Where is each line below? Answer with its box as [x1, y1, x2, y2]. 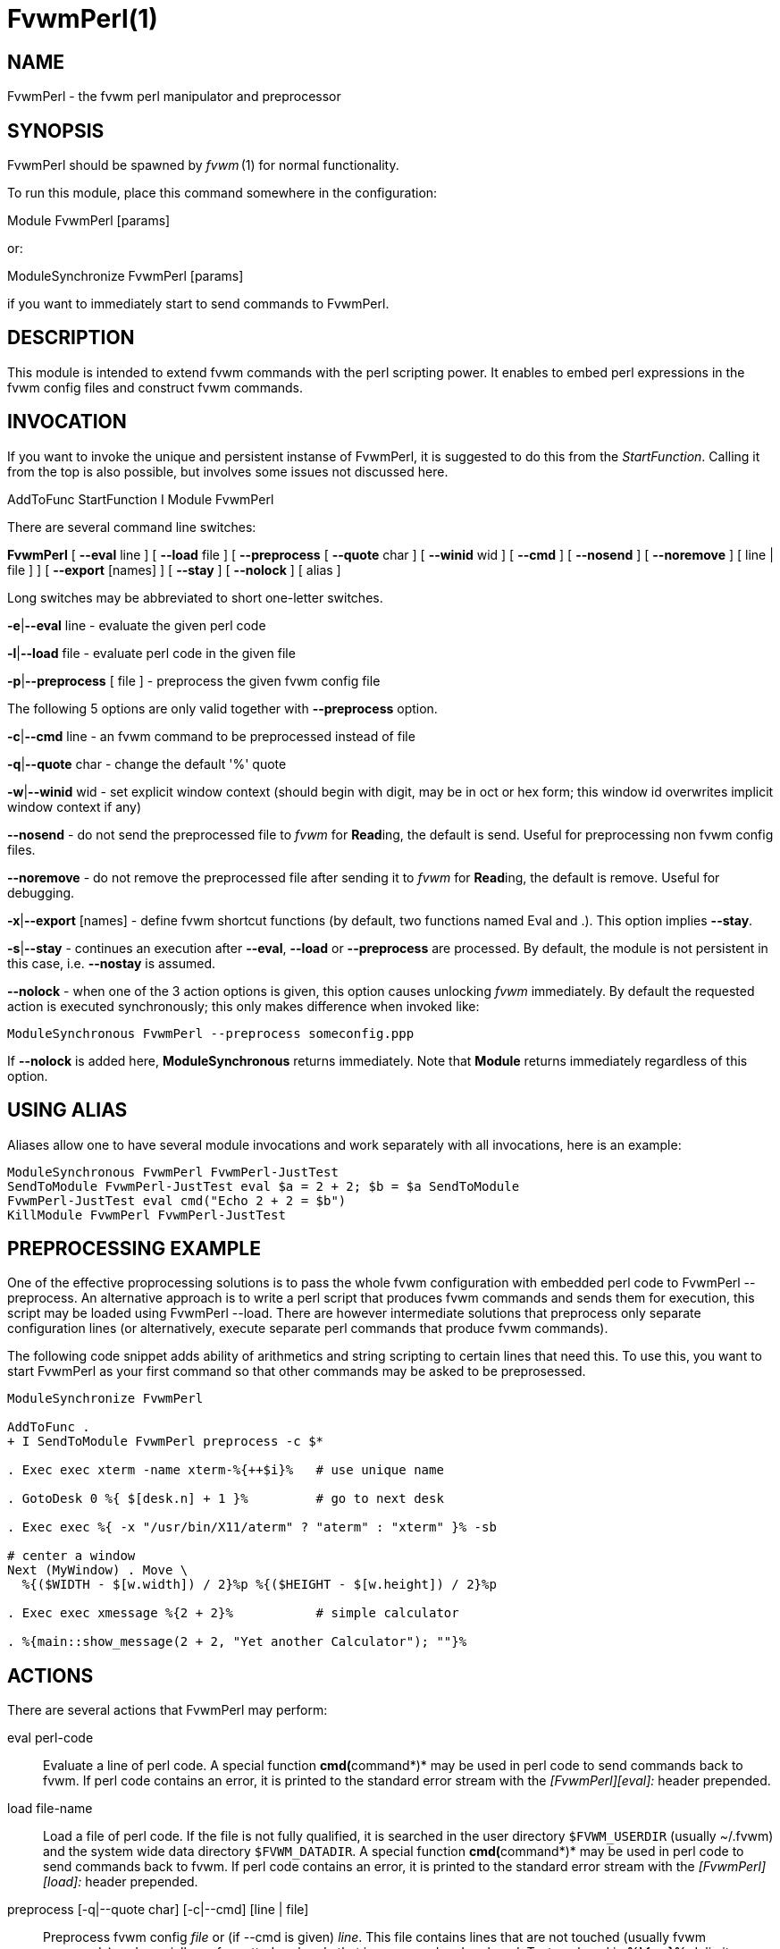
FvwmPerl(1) [7, 4, 158, 34]
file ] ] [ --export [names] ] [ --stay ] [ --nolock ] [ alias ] [7, 561, 341, 578]
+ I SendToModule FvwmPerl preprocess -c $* [7, 1434, 324, 1449]
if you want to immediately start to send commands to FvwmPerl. [7, 296, 390, 312]
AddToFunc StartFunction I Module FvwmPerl [7, 491, 274, 507]
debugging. [7, 884, 75, 900]
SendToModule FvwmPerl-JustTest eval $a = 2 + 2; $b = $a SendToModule [7, 1178, 520, 1194]
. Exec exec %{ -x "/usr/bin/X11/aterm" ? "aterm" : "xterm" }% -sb [7, 1520, 497, 1535]
